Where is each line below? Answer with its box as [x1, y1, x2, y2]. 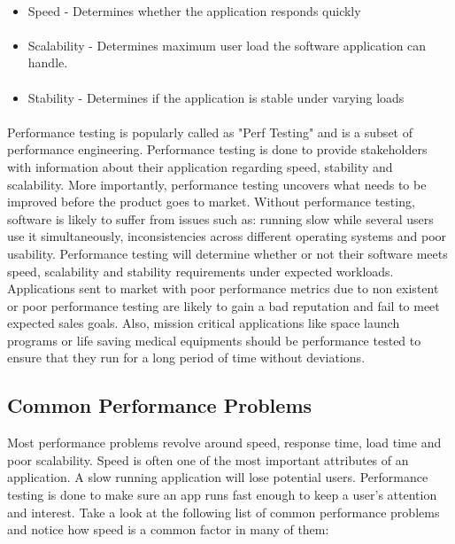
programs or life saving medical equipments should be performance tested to [7, 330, 421, 349]
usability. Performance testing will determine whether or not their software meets [7, 244, 448, 262]
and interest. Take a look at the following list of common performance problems [7, 502, 440, 521]
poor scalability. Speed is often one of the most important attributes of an [7, 450, 409, 469]
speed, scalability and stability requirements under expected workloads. [7, 261, 394, 280]
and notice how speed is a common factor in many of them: [7, 520, 329, 539]
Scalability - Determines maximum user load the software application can [27, 35, 427, 54]
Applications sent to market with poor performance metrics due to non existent [7, 279, 439, 298]
